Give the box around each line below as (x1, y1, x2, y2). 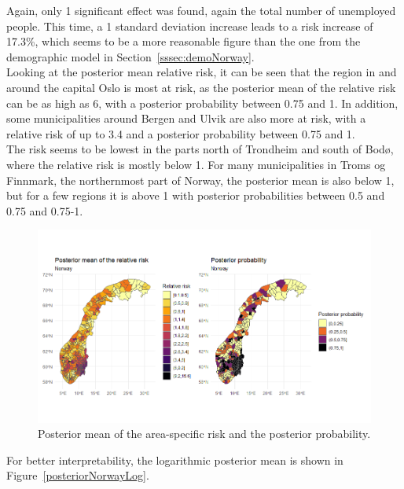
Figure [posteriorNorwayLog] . (6, 467, 149, 483)
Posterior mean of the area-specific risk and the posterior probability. (38, 425, 371, 442)
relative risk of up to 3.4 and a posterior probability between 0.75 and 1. (6, 125, 355, 142)
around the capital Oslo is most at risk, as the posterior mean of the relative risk (6, 79, 396, 95)
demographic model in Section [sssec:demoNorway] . (6, 48, 255, 64)
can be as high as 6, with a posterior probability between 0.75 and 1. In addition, (6, 94, 398, 111)
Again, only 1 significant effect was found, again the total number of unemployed (6, 2, 396, 18)
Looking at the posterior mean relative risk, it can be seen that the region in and (6, 64, 397, 80)
